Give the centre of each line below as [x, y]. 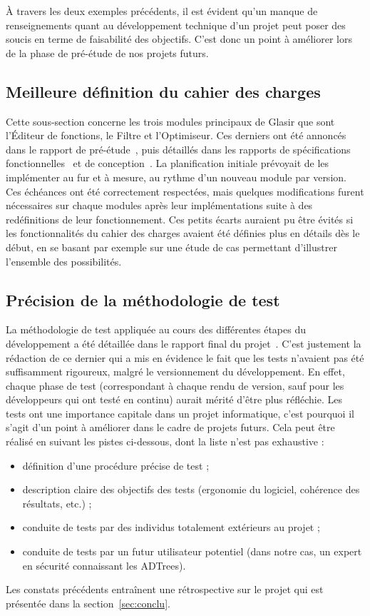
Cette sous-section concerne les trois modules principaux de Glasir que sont [170, 121]
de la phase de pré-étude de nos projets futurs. [107, 52]
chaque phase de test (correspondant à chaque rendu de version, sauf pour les [175, 385]
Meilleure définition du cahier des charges [163, 91]
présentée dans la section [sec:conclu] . [88, 603]
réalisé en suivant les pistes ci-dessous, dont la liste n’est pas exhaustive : [165, 441]
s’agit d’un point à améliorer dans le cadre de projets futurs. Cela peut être [170, 427]
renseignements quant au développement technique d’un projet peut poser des [176, 25]
